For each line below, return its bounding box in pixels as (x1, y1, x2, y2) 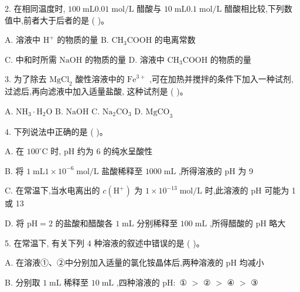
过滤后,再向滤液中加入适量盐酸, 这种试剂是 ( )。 (5, 85, 188, 97)
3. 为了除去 (5, 73, 47, 85)
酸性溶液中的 (75, 73, 125, 85)
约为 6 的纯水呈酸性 (77, 145, 153, 157)
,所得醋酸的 (209, 216, 253, 229)
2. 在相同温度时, (5, 2, 66, 14)
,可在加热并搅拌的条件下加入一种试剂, (149, 73, 294, 85)
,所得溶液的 (178, 164, 222, 176)
